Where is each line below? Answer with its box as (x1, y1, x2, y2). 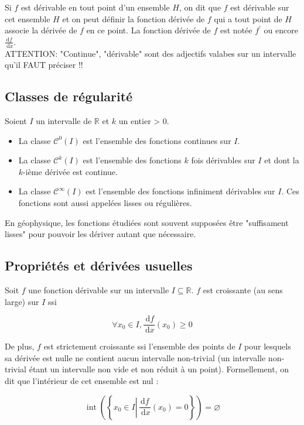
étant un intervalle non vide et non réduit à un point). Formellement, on (29, 363, 289, 375)
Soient (5, 115, 27, 126)
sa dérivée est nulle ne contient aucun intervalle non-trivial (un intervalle (5, 351, 266, 364)
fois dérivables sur (191, 154, 255, 166)
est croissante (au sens (203, 283, 283, 296)
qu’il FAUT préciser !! (5, 59, 83, 71)
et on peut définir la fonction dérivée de (62, 12, 205, 25)
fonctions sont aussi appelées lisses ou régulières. (18, 196, 192, 208)
